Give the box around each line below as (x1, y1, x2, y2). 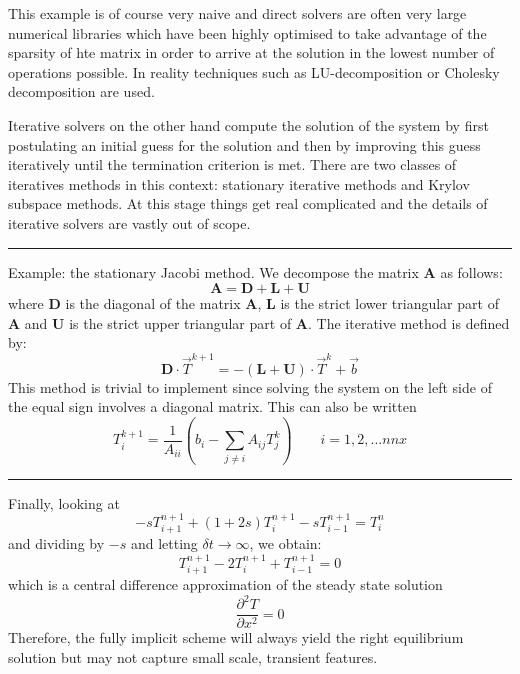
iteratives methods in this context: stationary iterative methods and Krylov (8, 173, 470, 194)
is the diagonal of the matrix (65, 293, 241, 314)
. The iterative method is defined (308, 312, 510, 333)
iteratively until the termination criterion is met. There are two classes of (8, 154, 457, 175)
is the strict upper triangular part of (69, 312, 292, 333)
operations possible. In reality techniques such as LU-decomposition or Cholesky (8, 61, 500, 82)
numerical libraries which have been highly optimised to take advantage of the (8, 22, 487, 43)
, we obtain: (249, 533, 322, 554)
